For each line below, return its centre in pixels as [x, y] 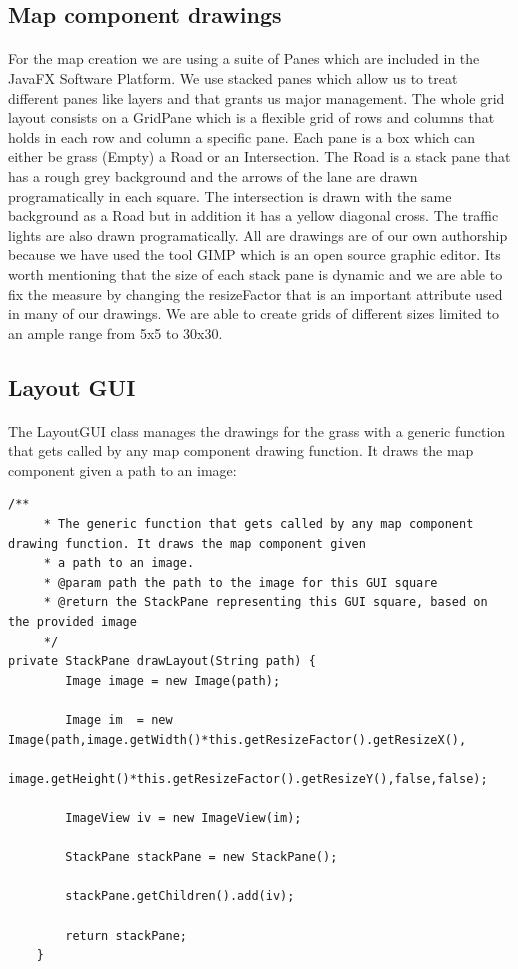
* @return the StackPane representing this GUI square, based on [265, 602]
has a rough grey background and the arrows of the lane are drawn [213, 175]
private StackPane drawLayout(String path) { [162, 661]
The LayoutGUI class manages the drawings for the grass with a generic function [257, 430]
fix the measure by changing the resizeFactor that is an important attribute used [255, 293]
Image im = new [119, 719]
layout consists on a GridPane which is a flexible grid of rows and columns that [251, 117]
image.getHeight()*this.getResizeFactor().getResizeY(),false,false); [248, 778]
